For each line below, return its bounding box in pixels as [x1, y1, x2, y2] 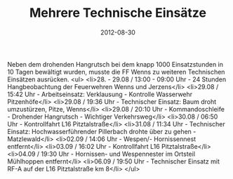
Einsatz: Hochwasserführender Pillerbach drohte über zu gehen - [7, 127, 197, 135]
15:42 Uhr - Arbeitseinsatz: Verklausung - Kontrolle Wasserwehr [7, 90, 193, 98]
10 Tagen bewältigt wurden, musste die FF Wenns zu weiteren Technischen [7, 67, 225, 76]
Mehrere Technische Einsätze [29, 5, 207, 21]
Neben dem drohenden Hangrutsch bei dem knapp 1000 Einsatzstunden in [7, 60, 223, 68]
